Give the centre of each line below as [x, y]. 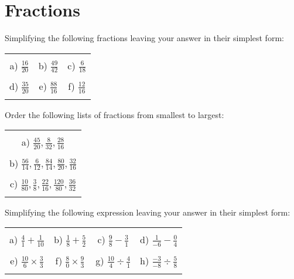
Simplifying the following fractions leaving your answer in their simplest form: [144, 38]
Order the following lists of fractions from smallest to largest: [114, 114]
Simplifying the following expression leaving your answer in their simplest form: [148, 212]
